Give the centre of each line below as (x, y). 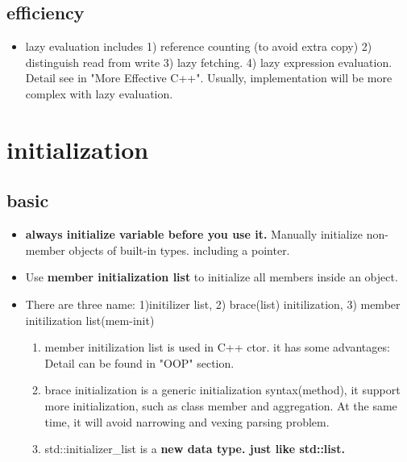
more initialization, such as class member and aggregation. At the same (221, 405)
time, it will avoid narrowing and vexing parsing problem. (187, 421)
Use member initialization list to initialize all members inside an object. (212, 277)
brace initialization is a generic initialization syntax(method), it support (222, 390)
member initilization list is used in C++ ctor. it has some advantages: (217, 347)
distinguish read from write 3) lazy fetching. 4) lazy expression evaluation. (209, 62)
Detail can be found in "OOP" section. (139, 362)
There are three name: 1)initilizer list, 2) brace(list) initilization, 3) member (213, 304)
